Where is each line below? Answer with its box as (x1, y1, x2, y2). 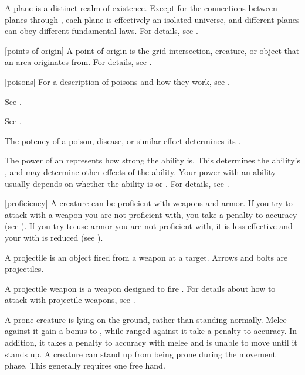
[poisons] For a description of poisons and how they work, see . (5, 75, 230, 87)
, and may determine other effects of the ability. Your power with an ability (5, 165, 276, 178)
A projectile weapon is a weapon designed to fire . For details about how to (5, 282, 276, 294)
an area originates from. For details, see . (5, 56, 152, 68)
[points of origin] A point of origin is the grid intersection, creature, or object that (5, 44, 300, 56)
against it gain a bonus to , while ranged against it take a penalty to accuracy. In (5, 325, 297, 337)
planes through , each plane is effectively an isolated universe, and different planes (5, 13, 300, 25)
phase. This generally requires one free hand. (5, 359, 165, 371)
